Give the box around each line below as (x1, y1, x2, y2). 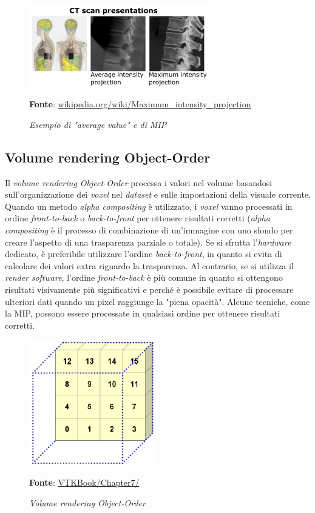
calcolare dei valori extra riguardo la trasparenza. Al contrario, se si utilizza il (5, 259, 294, 272)
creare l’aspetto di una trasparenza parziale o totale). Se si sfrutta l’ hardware (5, 235, 291, 248)
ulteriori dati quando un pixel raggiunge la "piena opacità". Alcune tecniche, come (5, 295, 310, 307)
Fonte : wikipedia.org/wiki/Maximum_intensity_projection (29, 98, 251, 110)
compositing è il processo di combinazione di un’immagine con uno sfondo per (5, 224, 293, 236)
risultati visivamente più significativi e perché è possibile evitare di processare (5, 283, 294, 295)
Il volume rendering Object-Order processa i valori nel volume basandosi (5, 176, 273, 189)
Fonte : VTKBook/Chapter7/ (29, 476, 140, 489)
